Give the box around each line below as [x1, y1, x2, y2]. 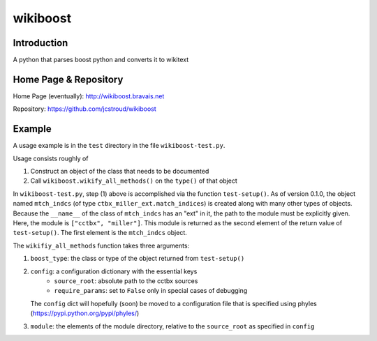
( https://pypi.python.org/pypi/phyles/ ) [30, 309, 140, 317]
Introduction [13, 37, 68, 49]
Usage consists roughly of [13, 154, 89, 162]
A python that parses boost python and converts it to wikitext [13, 56, 189, 64]
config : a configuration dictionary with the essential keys [30, 267, 198, 275]
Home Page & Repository [13, 73, 124, 85]
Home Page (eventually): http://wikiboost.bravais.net [13, 91, 165, 100]
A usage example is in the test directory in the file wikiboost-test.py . [13, 142, 226, 150]
